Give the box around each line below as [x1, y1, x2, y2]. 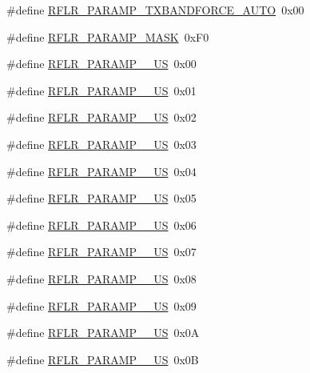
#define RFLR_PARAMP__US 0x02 [6, 109, 197, 126]
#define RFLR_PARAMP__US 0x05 [6, 190, 197, 207]
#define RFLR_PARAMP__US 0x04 [6, 162, 197, 179]
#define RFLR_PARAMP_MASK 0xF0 [6, 28, 209, 45]
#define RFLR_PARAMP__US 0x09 [6, 297, 197, 314]
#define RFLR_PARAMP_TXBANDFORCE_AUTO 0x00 [6, 2, 304, 18]
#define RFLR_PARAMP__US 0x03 [6, 135, 197, 152]
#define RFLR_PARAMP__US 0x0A [6, 324, 200, 341]
